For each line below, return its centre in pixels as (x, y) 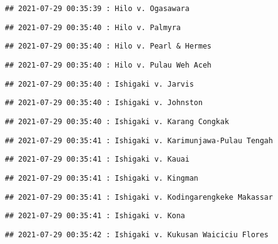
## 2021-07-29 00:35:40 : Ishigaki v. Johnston (104, 103)
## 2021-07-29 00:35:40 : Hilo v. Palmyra (93, 27)
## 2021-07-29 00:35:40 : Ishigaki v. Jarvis (99, 84)
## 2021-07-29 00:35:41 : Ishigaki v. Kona (95, 216)
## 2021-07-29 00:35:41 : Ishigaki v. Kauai (97, 159)
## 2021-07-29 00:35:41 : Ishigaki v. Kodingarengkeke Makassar (139, 197)
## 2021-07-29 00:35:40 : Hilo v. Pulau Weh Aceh (108, 65)
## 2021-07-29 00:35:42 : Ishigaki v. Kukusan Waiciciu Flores (137, 234)
